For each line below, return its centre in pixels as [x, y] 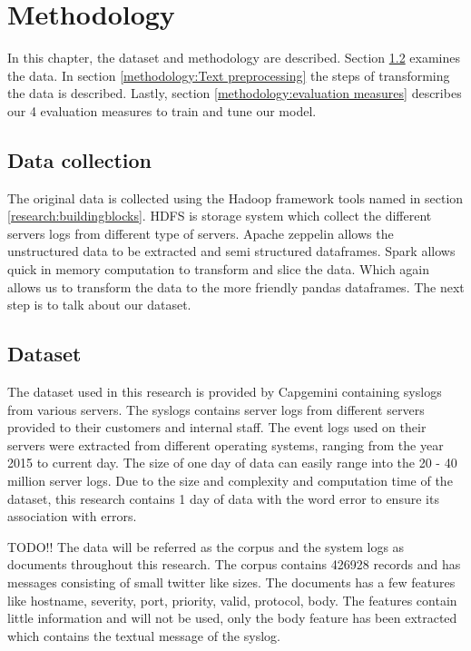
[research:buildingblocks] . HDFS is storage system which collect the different [220, 216]
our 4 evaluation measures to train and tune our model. [162, 110]
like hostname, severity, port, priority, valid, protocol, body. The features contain [232, 600]
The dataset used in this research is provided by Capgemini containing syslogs [225, 392]
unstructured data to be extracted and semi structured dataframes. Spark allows [231, 251]
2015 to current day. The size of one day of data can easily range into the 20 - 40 [232, 463]
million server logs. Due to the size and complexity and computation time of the [230, 481]
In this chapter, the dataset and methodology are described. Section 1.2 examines [234, 58]
